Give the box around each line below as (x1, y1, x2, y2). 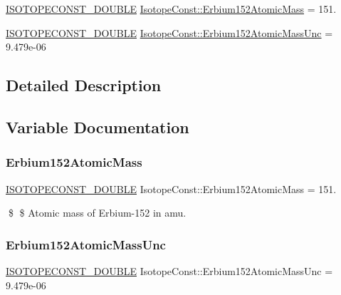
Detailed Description (6, 74, 162, 96)
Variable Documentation (6, 115, 189, 138)
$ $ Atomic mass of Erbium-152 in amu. (8, 205, 187, 220)
